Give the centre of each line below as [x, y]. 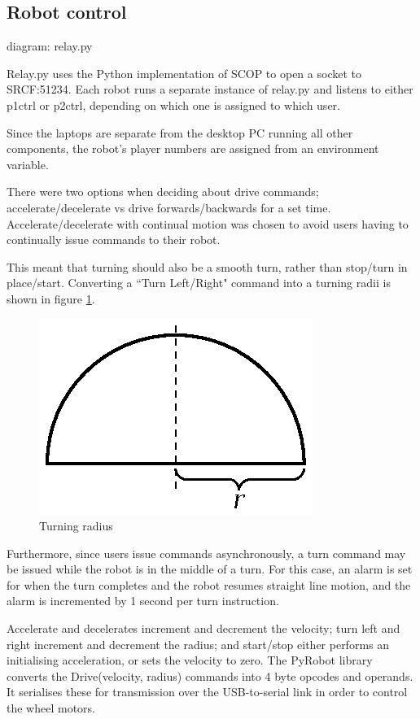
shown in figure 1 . [51, 298]
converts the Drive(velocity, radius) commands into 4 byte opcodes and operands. [210, 675]
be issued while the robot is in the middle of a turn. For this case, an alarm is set [210, 569]
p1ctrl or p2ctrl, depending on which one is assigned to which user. [173, 105]
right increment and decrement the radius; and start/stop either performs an [198, 644]
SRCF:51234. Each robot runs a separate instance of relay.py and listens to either [210, 89]
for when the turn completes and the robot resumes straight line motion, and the [209, 584]
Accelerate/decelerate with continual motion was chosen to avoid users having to [208, 223]
